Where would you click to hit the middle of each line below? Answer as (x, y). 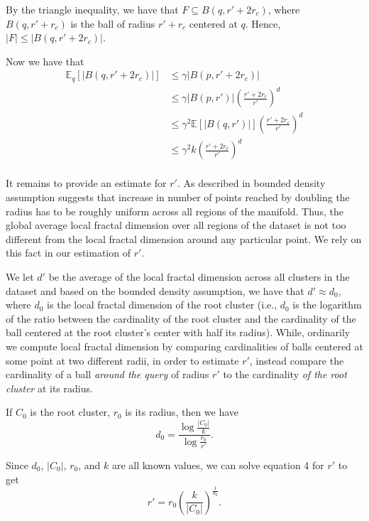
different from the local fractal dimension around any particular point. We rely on (184, 238)
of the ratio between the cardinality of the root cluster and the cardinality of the (181, 318)
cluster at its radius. (49, 388)
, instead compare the (297, 360)
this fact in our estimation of (68, 253)
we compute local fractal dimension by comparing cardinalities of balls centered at (184, 347)
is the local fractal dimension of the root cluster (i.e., (162, 305)
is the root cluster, (70, 412)
